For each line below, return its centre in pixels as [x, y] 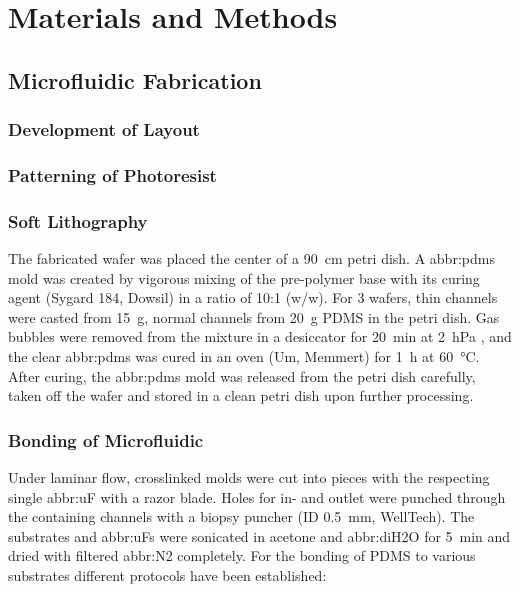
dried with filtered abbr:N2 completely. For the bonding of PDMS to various [242, 555]
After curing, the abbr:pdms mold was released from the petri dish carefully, [242, 375]
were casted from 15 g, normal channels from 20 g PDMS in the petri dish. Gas [254, 316]
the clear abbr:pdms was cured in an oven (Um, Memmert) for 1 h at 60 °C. [244, 356]
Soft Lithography [78, 220]
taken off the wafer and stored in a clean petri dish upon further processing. [241, 395]
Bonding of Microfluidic [106, 439]
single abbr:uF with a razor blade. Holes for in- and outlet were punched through [257, 496]
